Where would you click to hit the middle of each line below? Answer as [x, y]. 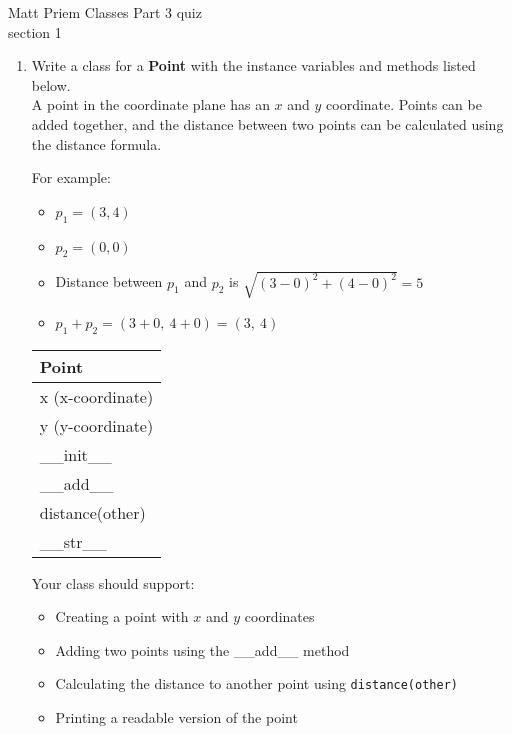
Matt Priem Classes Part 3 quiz [105, 12]
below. [51, 84]
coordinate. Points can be [404, 104]
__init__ [75, 454]
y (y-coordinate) [96, 425]
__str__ [73, 541]
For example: [71, 177]
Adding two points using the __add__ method [202, 649]
